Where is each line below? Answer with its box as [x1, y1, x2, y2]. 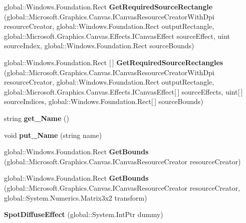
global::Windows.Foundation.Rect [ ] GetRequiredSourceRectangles [4, 57, 223, 67]
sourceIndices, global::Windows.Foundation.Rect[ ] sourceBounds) [4, 96, 204, 107]
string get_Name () [4, 112, 69, 123]
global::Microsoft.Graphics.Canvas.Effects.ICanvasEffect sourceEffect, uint [4, 30, 230, 41]
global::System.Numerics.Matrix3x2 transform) [4, 192, 147, 203]
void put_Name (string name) [4, 129, 102, 140]
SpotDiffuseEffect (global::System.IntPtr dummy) [4, 209, 164, 220]
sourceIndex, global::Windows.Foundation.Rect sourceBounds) [4, 40, 194, 51]
